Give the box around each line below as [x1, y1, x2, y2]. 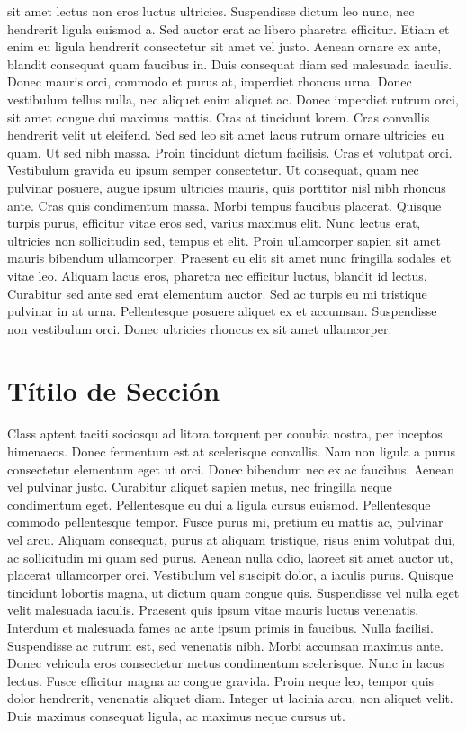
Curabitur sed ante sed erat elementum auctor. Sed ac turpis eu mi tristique [7, 284, 427, 302]
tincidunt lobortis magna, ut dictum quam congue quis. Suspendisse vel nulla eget [7, 582, 460, 601]
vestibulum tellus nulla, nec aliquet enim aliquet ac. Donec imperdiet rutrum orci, [7, 89, 459, 108]
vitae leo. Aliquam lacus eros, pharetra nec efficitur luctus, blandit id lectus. [7, 266, 427, 284]
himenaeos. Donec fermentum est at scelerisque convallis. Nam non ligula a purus [7, 442, 456, 460]
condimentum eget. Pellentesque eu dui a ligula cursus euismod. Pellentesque [7, 494, 431, 513]
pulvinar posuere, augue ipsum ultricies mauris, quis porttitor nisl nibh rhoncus [7, 177, 446, 196]
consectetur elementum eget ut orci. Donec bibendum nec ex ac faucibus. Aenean [7, 459, 454, 478]
